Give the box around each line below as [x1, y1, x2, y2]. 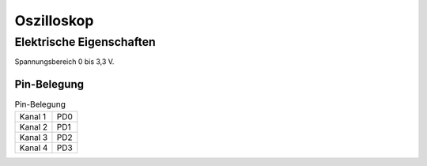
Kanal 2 [19, 121, 48, 132]
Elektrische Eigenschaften [14, 35, 156, 49]
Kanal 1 [19, 111, 47, 122]
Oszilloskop [14, 12, 94, 29]
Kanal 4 [19, 142, 48, 153]
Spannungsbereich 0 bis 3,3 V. [14, 57, 115, 66]
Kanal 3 [19, 131, 48, 142]
